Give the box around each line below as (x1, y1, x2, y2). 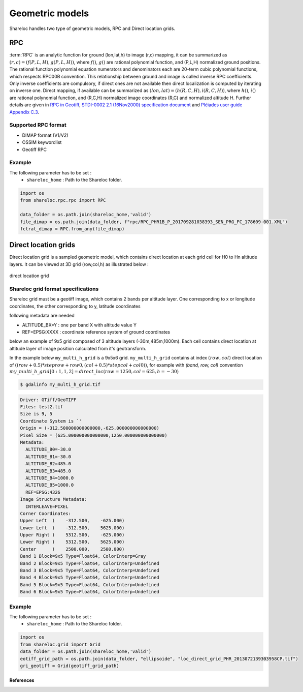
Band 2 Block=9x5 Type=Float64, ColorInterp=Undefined (20, 560, 159, 566)
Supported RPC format (9, 122, 67, 129)
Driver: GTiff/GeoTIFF (20, 397, 77, 403)
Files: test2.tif (20, 404, 63, 410)
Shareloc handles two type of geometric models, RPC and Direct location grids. (9, 25, 175, 32)
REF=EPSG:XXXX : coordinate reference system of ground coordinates (22, 328, 171, 335)
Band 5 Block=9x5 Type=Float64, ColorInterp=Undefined (20, 582, 159, 587)
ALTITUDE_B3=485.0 (25, 468, 71, 474)
